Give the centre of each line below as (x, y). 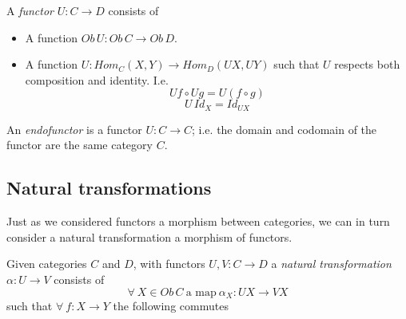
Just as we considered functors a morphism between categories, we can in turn (198, 221)
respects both (367, 64)
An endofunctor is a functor (74, 129)
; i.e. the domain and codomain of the (285, 129)
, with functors (169, 264)
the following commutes (171, 306)
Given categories (47, 264)
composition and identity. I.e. (97, 79)
